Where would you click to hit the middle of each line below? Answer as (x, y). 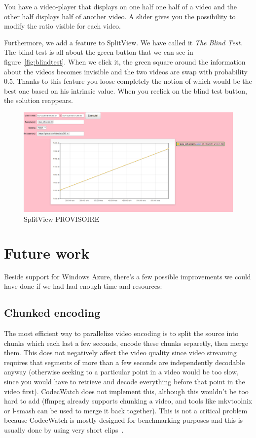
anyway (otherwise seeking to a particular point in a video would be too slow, (121, 372)
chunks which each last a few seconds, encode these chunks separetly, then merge (126, 343)
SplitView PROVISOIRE (62, 219)
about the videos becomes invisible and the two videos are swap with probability (126, 71)
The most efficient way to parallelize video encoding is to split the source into (121, 333)
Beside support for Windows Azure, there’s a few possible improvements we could (128, 276)
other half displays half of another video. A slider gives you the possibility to (120, 16)
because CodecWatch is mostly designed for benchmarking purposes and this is (124, 420)
